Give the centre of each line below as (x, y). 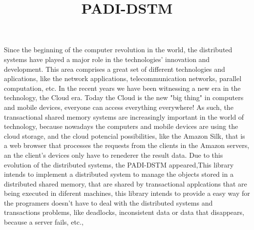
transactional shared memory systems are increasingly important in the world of (124, 116)
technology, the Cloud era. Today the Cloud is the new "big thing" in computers (124, 97)
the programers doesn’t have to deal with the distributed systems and (108, 202)
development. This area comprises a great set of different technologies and (115, 69)
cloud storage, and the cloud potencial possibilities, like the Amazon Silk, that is (125, 136)
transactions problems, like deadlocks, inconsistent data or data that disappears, (124, 212)
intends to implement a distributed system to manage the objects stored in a (119, 174)
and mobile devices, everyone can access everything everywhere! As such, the (119, 107)
